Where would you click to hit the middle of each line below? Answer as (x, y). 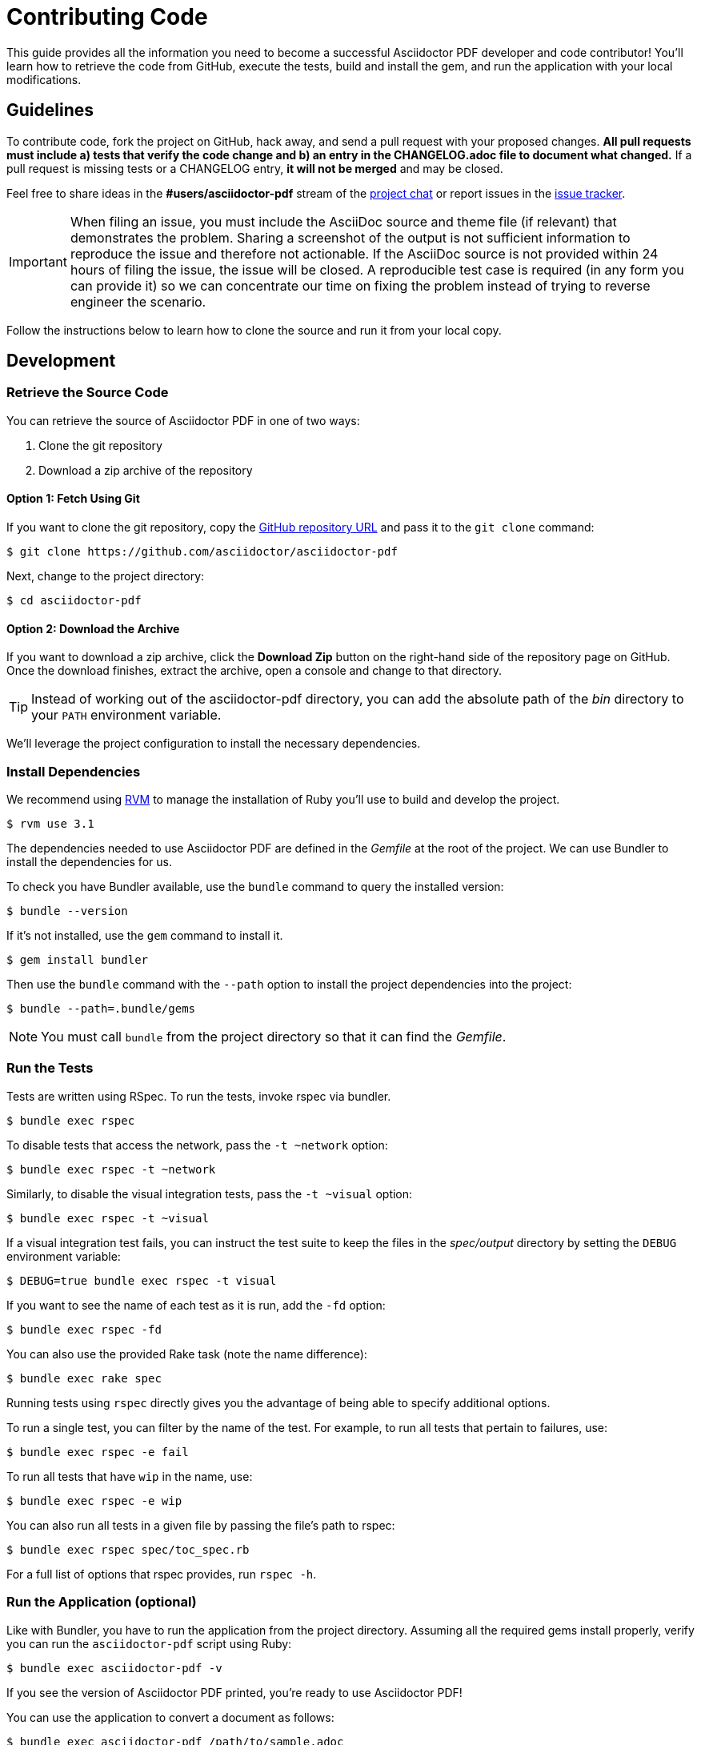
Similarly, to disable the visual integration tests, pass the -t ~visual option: (210, 1193)
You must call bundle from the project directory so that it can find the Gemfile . (274, 1037)
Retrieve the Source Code (88, 393)
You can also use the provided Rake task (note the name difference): (187, 1354)
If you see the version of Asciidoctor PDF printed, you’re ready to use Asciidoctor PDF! (234, 1692)
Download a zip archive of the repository (146, 470)
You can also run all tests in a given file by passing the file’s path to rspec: (201, 1525)
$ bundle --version (67, 911)
